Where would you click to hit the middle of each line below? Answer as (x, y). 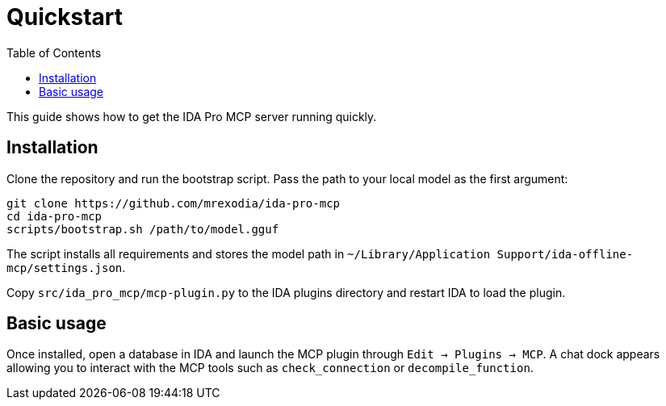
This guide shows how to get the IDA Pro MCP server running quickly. (192, 116)
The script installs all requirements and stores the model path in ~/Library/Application (249, 253)
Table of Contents (54, 52)
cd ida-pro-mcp (54, 216)
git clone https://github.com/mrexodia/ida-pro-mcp (174, 203)
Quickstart (65, 17)
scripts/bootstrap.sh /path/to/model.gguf (143, 229)
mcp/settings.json (65, 268)
